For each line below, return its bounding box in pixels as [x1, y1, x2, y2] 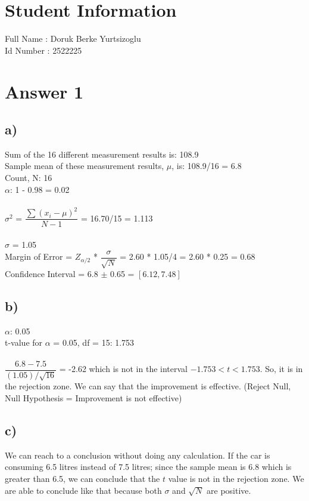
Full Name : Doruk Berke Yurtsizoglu [5, 32, 141, 45]
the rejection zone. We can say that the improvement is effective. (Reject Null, [5, 380, 291, 392]
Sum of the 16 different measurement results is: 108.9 [5, 147, 199, 160]
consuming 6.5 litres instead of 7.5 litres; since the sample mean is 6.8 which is [5, 460, 292, 473]
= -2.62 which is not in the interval [59, 362, 188, 375]
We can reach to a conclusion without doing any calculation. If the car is [5, 448, 270, 461]
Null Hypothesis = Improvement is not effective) [5, 391, 182, 404]
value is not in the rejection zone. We [168, 472, 304, 484]
